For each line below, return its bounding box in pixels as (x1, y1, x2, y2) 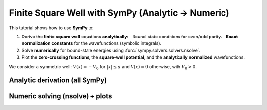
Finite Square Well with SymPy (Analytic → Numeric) (9, 7, 229, 18)
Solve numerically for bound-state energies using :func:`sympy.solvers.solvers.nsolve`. (21, 47, 201, 53)
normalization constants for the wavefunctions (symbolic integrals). (21, 40, 162, 46)
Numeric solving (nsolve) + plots (9, 92, 112, 101)
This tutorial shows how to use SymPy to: (9, 25, 94, 31)
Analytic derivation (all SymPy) (9, 76, 107, 85)
